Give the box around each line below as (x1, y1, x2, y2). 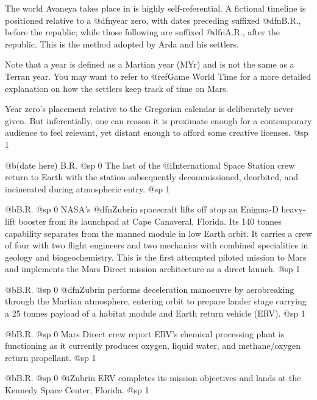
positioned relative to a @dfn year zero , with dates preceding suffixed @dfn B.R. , (5, 13, 301, 26)
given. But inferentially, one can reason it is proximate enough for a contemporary (5, 114, 312, 127)
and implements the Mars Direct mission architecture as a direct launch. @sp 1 (5, 262, 301, 275)
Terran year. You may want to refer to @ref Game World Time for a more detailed (5, 69, 312, 82)
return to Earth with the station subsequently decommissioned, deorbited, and (5, 170, 299, 183)
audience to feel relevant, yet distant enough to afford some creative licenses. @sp (5, 126, 308, 139)
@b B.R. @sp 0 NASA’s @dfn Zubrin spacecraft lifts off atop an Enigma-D (5, 203, 279, 216)
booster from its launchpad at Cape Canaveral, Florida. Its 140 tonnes (18, 214, 282, 227)
